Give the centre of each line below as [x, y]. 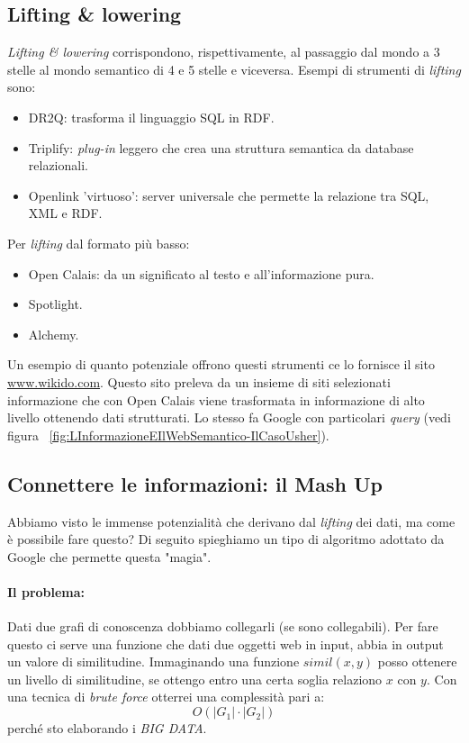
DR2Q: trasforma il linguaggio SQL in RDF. [151, 117]
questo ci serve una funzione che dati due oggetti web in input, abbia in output [225, 643]
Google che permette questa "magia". [109, 556]
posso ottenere [417, 661]
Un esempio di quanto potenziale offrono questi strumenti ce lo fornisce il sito [221, 364]
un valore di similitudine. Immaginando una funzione [153, 661]
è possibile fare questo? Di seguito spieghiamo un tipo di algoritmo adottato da [226, 539]
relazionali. [58, 165]
